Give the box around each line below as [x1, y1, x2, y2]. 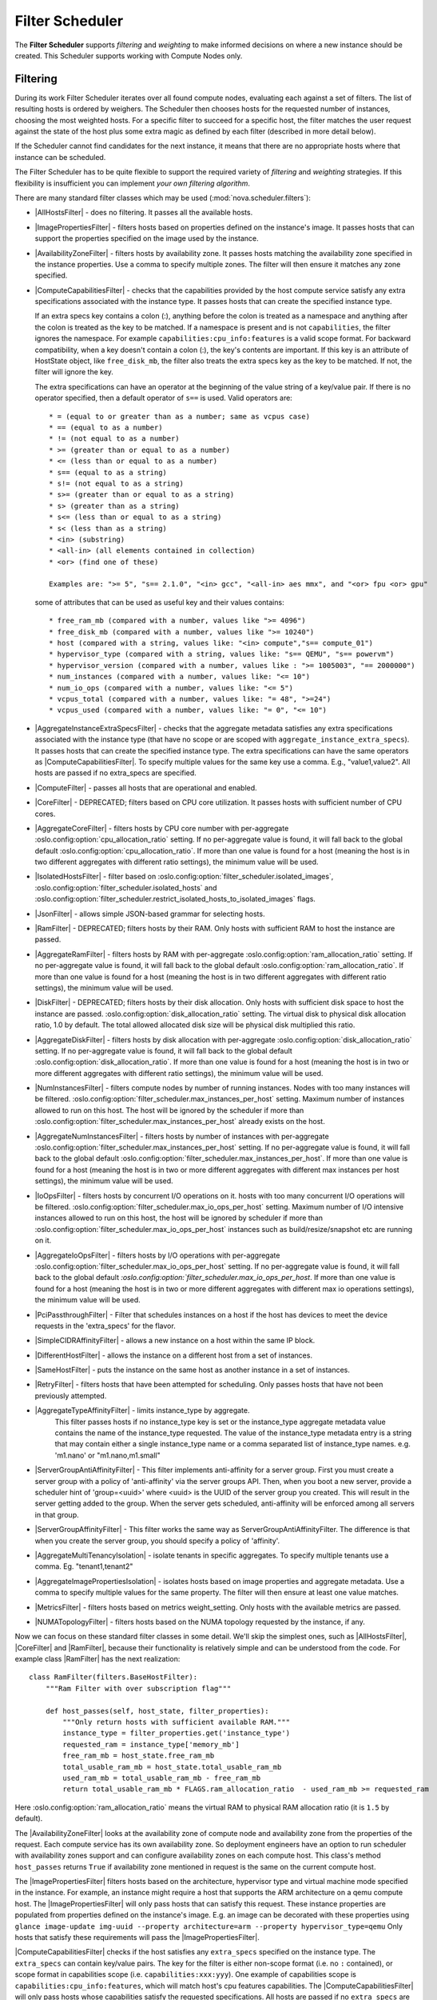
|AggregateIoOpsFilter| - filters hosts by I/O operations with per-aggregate [34, 1250, 280, 1260]
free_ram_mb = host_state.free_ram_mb [62, 1751, 215, 1760]
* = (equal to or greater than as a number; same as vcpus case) [49, 412, 311, 421]
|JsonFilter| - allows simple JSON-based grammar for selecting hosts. [34, 909, 265, 918]
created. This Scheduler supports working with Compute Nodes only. [14, 50, 243, 60]
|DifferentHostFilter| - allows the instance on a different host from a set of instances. [34, 1350, 313, 1360]
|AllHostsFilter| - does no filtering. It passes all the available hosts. [34, 208, 253, 218]
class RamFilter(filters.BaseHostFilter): [29, 1673, 198, 1682]
